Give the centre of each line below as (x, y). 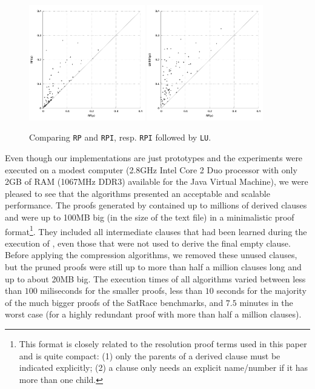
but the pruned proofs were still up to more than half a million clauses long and (153, 267)
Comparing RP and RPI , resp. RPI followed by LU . (120, 137)
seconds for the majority (261, 291)
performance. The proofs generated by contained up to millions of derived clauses (156, 205)
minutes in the (266, 302)
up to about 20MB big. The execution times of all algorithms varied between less (155, 278)
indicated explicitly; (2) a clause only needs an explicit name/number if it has (164, 367)
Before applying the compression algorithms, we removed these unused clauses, (151, 255)
